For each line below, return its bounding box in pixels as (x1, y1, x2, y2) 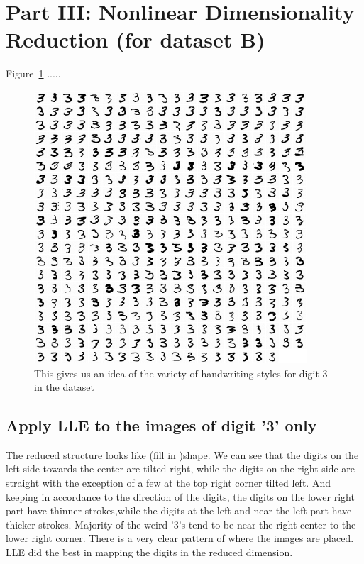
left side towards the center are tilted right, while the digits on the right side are (6, 461, 355, 476)
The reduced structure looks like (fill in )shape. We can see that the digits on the (6, 447, 359, 462)
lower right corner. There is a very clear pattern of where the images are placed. (6, 531, 354, 546)
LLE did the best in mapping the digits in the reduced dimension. (6, 545, 293, 560)
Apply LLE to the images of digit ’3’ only (6, 414, 317, 436)
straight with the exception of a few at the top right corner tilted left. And (6, 475, 331, 490)
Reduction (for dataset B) (6, 25, 265, 54)
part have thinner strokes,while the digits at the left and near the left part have (6, 503, 352, 518)
